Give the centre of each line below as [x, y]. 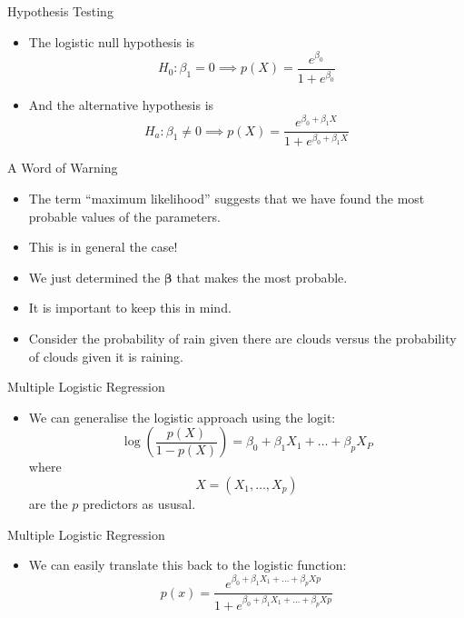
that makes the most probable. [262, 277]
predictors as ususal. [139, 503]
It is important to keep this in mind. [130, 308]
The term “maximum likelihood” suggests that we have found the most [227, 198]
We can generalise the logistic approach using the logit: [182, 417]
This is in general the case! [103, 247]
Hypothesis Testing [60, 11]
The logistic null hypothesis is [112, 41]
